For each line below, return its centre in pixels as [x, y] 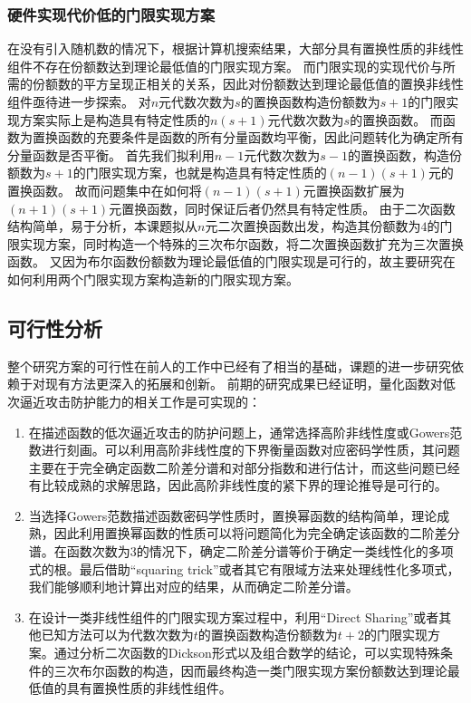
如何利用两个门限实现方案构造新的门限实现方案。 [153, 279]
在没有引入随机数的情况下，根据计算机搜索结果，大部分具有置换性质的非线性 [235, 48]
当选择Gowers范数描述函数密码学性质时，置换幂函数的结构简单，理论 [233, 515]
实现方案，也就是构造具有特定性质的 [219, 173]
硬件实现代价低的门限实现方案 [111, 14]
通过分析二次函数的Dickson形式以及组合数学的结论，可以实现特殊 [247, 653]
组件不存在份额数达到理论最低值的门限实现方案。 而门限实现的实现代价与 [225, 66]
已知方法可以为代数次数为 [117, 635]
